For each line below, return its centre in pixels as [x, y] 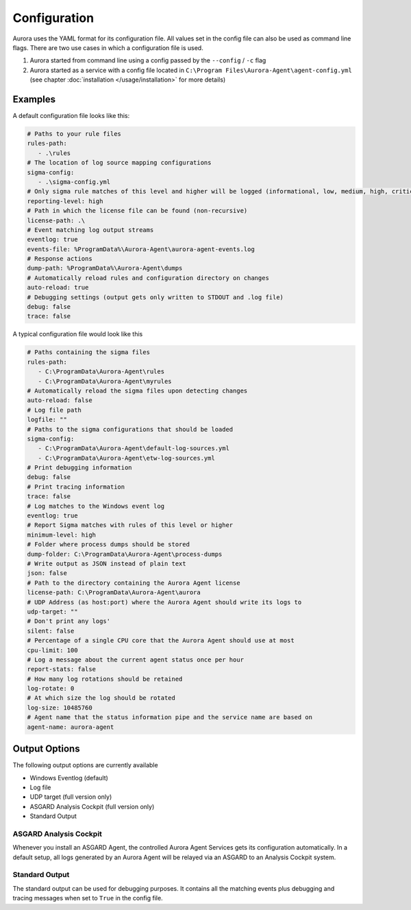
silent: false [51, 631]
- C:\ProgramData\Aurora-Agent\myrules [105, 381]
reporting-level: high [65, 201]
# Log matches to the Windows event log [96, 506]
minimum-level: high [61, 535]
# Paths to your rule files [74, 134]
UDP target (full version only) [71, 797]
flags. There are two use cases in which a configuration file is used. [108, 47]
